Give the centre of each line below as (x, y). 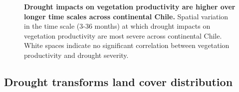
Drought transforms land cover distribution (119, 81)
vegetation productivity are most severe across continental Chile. (123, 35)
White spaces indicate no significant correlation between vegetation (127, 45)
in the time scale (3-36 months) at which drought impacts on (117, 26)
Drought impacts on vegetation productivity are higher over (130, 6)
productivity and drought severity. (76, 55)
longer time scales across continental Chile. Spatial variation (126, 16)
